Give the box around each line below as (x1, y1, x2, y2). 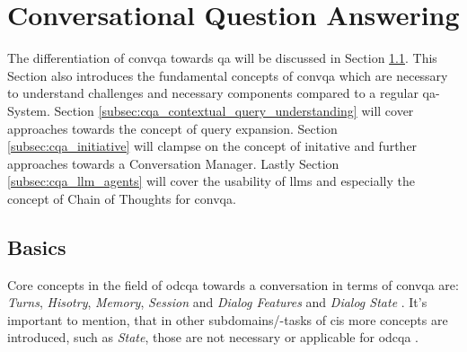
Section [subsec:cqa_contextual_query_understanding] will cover (54, 101, 414, 119)
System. (7, 101, 50, 119)
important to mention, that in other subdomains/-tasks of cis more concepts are (7, 310, 448, 329)
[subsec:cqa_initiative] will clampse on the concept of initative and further (7, 136, 418, 155)
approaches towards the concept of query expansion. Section (7, 119, 338, 137)
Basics (7, 233, 66, 260)
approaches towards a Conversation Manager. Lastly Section (7, 154, 339, 172)
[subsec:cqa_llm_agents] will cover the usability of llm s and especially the (7, 172, 415, 190)
